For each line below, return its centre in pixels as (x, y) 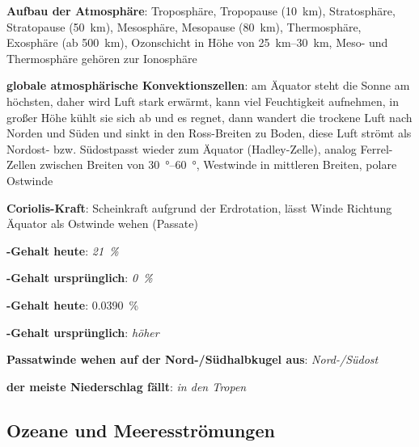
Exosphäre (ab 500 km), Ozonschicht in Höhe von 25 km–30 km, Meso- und (197, 42)
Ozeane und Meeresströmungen (141, 430)
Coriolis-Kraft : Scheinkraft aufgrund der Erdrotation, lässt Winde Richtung (199, 207)
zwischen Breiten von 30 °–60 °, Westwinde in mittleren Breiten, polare (218, 164)
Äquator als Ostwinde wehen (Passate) (102, 223)
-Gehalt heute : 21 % (63, 250)
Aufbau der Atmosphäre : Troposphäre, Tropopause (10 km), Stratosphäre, (201, 11)
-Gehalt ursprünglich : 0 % (80, 278)
